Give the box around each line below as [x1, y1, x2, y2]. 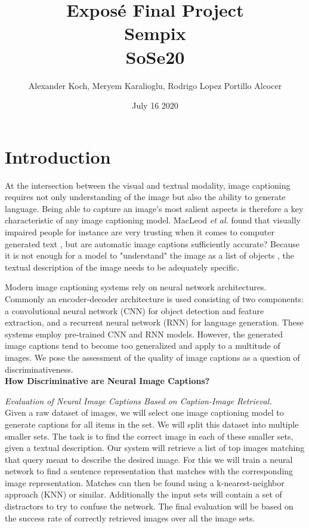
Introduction [5, 144, 111, 168]
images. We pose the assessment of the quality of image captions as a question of [5, 351, 300, 363]
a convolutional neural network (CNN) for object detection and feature [5, 304, 264, 317]
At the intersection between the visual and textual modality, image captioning [5, 179, 291, 191]
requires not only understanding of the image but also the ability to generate [5, 191, 286, 203]
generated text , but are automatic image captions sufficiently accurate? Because [5, 237, 299, 250]
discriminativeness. [5, 363, 73, 375]
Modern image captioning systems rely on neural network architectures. [5, 281, 267, 293]
